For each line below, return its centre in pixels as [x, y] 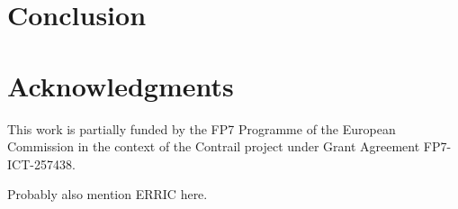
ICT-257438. [41, 164]
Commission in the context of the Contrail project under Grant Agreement [214, 146]
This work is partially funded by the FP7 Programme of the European [202, 128]
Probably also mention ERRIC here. [108, 194]
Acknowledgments [121, 85]
